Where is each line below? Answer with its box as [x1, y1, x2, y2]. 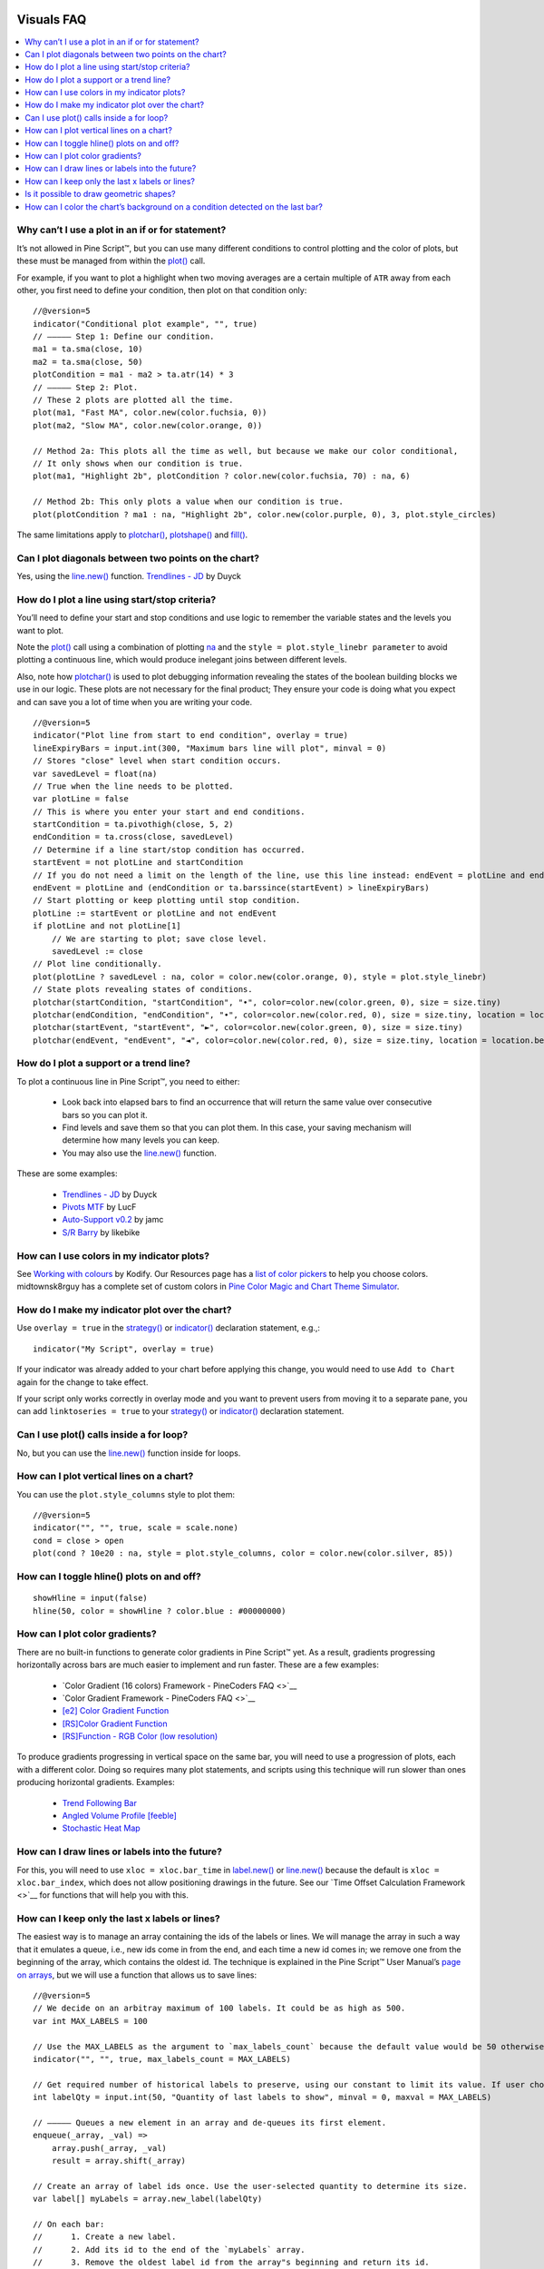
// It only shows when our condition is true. [33, 458, 244, 468]
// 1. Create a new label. [33, 2232, 177, 2242]
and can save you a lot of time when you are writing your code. [16, 696, 253, 707]
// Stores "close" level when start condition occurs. [33, 756, 282, 766]
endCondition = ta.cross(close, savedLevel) [33, 831, 235, 842]
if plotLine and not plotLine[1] [33, 921, 181, 931]
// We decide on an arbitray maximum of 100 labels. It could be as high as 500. [33, 2003, 406, 2014]
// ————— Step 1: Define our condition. [33, 331, 215, 342]
